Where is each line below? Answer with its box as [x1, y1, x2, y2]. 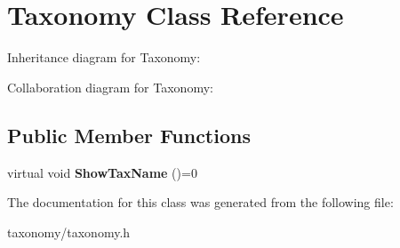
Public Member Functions [7, 121, 251, 148]
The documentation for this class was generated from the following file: [7, 193, 394, 212]
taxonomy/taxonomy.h [7, 222, 131, 241]
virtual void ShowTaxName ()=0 [7, 163, 197, 181]
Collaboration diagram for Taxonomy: [7, 77, 213, 96]
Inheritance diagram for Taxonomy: [7, 48, 201, 67]
